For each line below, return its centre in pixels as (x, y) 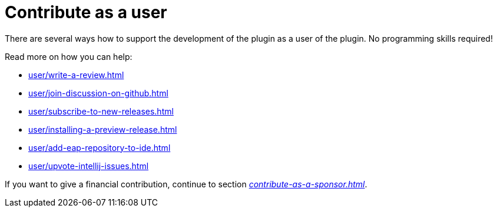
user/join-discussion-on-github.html (98, 93)
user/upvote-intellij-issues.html (89, 166)
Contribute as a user (86, 12)
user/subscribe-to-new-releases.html (101, 111)
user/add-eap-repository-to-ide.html (100, 147)
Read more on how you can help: (69, 56)
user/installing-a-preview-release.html (103, 129)
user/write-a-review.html (76, 75)
